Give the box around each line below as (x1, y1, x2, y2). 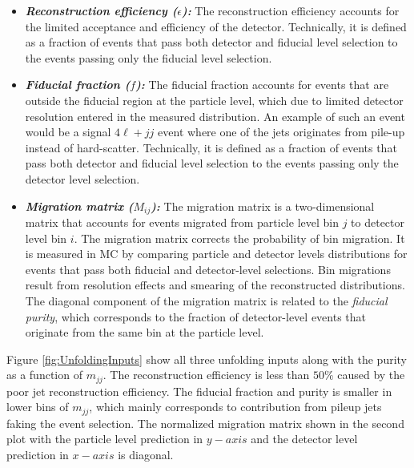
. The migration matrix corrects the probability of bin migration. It (74, 229, 405, 246)
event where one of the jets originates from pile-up (158, 123, 405, 140)
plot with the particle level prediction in (6, 430, 203, 447)
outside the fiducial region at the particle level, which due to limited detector (25, 91, 404, 108)
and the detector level (251, 430, 358, 447)
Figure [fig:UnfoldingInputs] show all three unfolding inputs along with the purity (6, 350, 408, 367)
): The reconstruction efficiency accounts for (182, 2, 400, 18)
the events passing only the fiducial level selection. (25, 49, 272, 66)
